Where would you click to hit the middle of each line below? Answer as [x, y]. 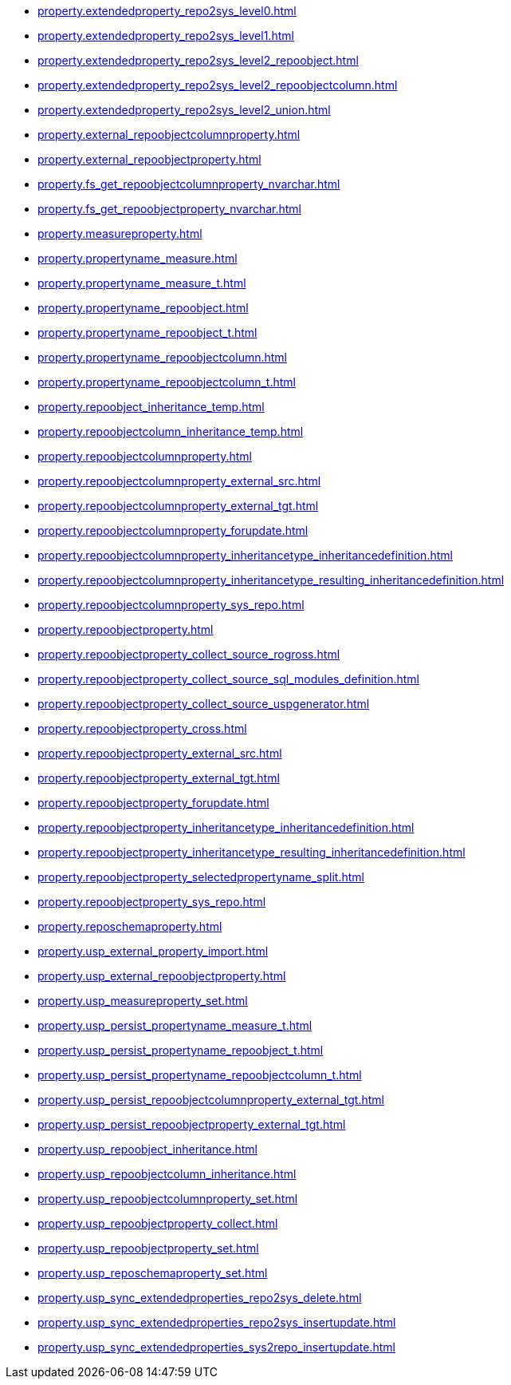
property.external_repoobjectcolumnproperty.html [169, 135]
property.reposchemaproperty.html [130, 926]
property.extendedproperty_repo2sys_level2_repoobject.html [198, 60]
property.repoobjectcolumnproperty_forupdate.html [173, 530]
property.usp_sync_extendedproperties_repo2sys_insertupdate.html [217, 1322]
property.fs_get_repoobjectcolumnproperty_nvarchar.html [189, 184]
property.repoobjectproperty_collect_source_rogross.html [189, 654]
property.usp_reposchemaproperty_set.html [153, 1273]
